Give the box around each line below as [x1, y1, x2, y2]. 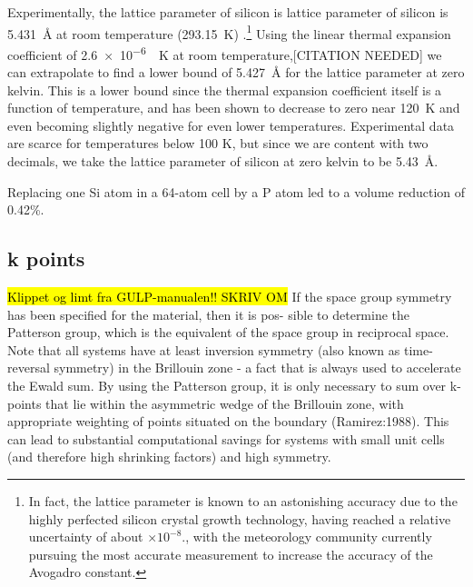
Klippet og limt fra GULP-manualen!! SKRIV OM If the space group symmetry [7, 287, 452, 306]
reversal [7, 358, 50, 377]
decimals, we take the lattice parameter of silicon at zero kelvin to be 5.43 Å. [7, 152, 439, 171]
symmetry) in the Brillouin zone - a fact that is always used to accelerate [54, 358, 461, 377]
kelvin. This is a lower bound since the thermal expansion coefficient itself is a [7, 80, 442, 99]
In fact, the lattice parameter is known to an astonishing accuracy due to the [28, 491, 458, 510]
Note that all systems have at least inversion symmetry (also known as [7, 340, 400, 359]
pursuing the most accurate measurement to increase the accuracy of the [28, 544, 433, 563]
